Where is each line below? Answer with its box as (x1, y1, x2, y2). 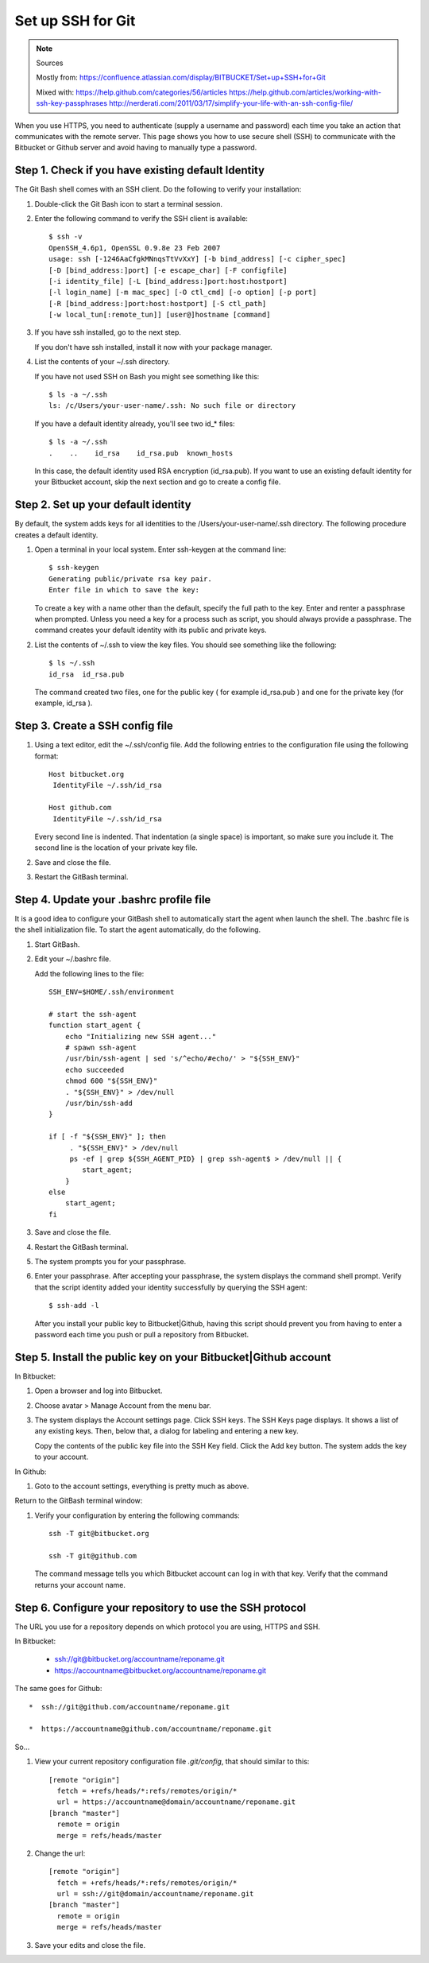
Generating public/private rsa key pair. (48, 574, 212, 584)
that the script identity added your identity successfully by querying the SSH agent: (34, 1282, 307, 1292)
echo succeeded (64, 1065, 125, 1074)
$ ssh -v (48, 232, 83, 242)
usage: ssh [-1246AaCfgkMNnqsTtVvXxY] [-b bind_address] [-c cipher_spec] (48, 254, 346, 264)
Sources (36, 58, 64, 68)
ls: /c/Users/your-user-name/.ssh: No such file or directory (48, 402, 296, 410)
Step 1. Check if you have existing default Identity (14, 164, 265, 177)
